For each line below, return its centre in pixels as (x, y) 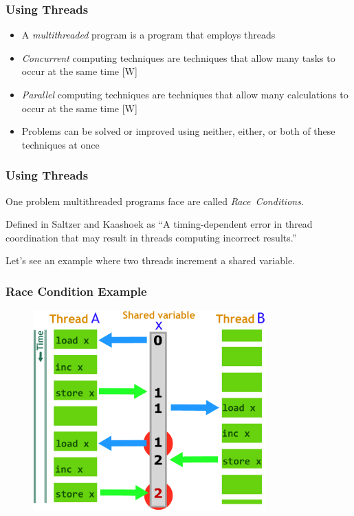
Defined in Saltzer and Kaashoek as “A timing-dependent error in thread (159, 224)
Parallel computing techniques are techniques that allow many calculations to (185, 94)
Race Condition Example (76, 291)
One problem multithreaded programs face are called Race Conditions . (155, 201)
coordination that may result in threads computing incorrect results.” (151, 237)
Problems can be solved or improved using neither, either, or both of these (178, 131)
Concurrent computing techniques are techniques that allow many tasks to (178, 57)
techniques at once (60, 144)
